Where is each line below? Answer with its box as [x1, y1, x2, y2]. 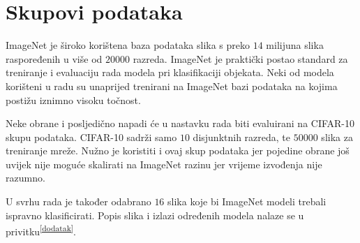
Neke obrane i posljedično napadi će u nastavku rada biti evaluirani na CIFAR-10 [6, 116, 355, 131]
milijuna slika [266, 38, 324, 52]
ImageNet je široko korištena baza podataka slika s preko [6, 38, 250, 52]
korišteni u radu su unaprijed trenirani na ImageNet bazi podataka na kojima [6, 78, 338, 93]
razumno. [6, 170, 45, 185]
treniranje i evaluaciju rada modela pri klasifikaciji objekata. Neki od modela [6, 65, 334, 80]
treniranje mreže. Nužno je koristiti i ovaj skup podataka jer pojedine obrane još [6, 143, 350, 158]
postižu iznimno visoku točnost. [6, 92, 141, 107]
